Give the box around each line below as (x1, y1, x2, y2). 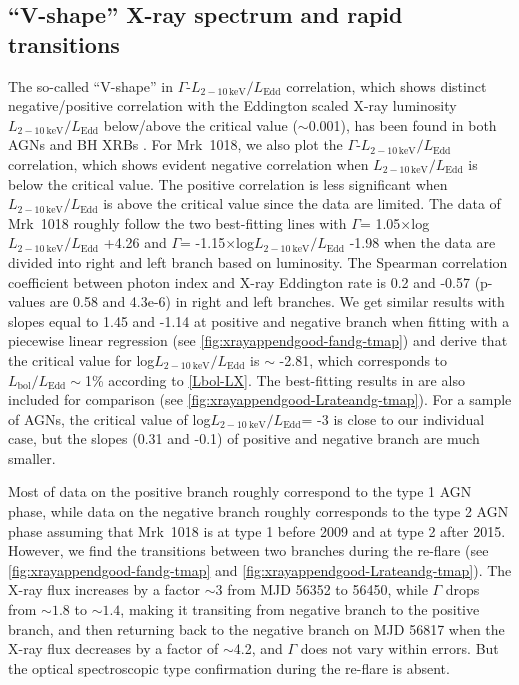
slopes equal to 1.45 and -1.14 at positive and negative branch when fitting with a (8, 310, 510, 331)
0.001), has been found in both (308, 114, 497, 135)
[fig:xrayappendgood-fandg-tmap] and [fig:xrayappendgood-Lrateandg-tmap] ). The (8, 559, 512, 580)
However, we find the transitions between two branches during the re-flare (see (8, 540, 489, 561)
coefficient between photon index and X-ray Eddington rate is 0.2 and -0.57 (8, 271, 470, 292)
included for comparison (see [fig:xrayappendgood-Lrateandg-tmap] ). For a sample (8, 389, 512, 410)
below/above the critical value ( (103, 114, 298, 135)
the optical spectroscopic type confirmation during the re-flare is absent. (8, 657, 450, 678)
